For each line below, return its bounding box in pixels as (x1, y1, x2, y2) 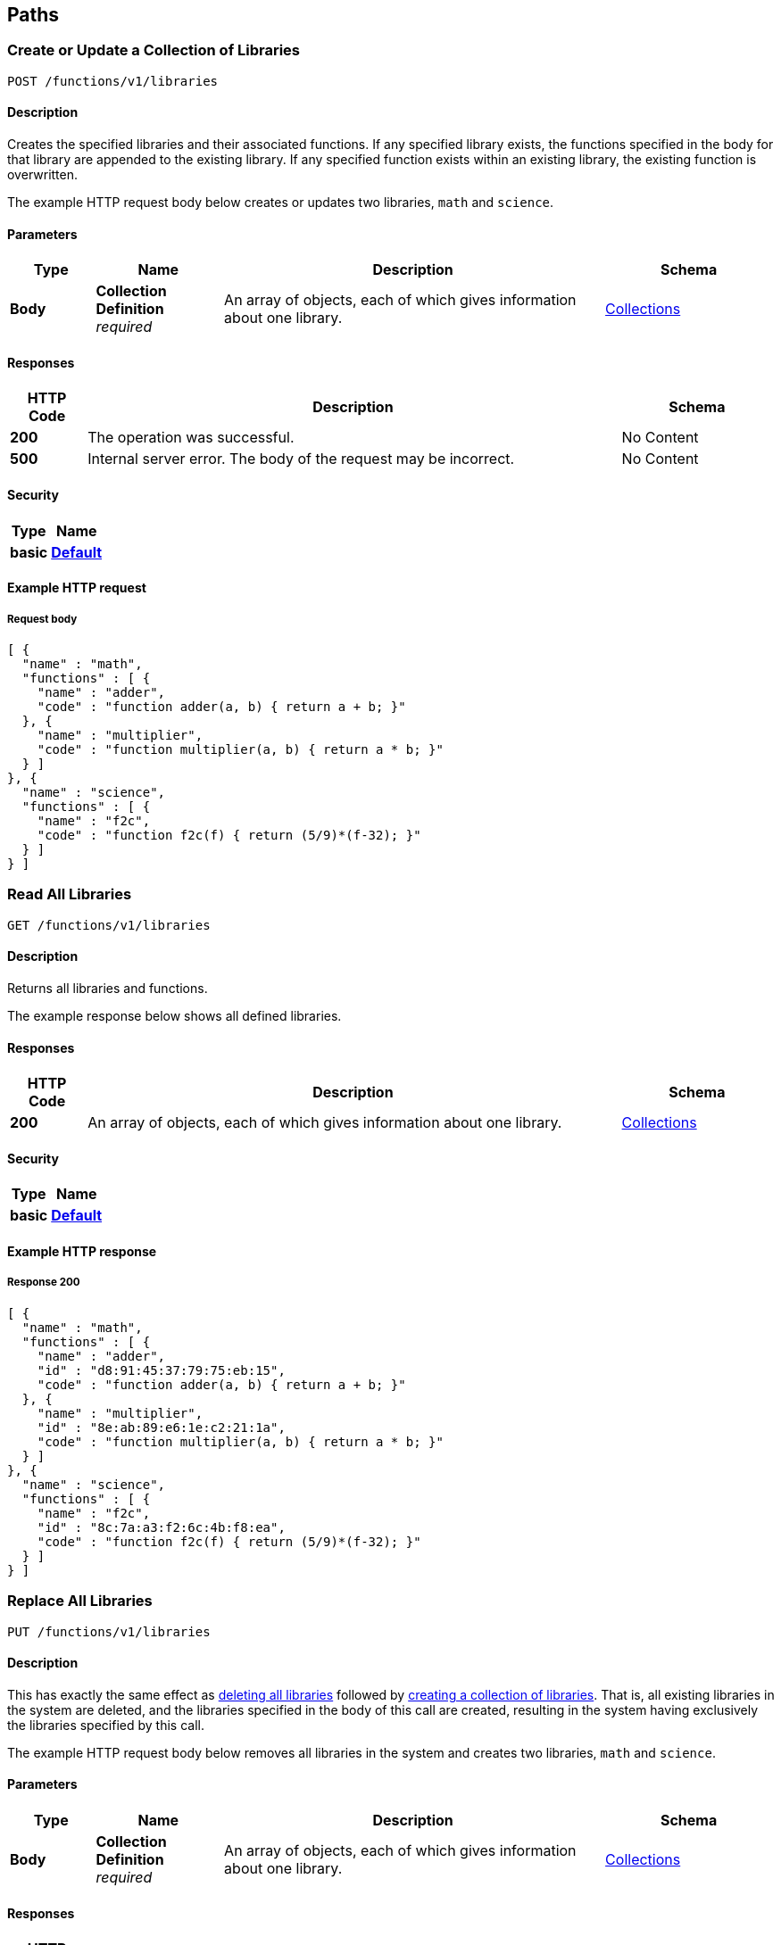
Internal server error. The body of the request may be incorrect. (87, 450, 515, 468)
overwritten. (7, 167, 79, 183)
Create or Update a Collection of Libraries (7, 41, 301, 60)
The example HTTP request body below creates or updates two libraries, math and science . (7, 194, 554, 211)
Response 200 (7, 1276, 80, 1289)
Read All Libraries (7, 885, 132, 904)
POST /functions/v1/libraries (7, 73, 219, 88)
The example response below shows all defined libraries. (7, 1008, 342, 1024)
